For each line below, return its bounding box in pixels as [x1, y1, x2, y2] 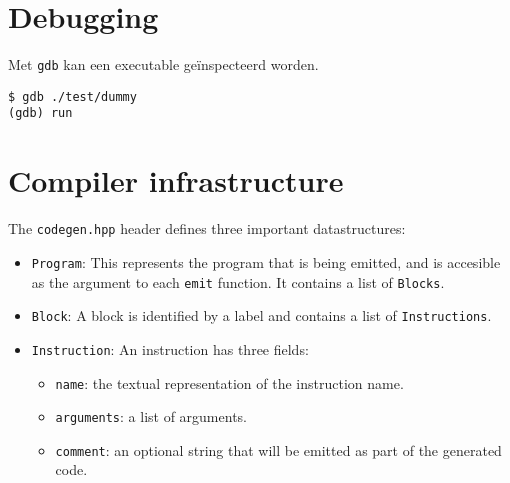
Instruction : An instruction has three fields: [31, 338, 309, 359]
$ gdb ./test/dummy [8, 89, 137, 104]
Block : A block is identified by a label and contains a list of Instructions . [31, 305, 492, 326]
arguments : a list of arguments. [55, 406, 247, 427]
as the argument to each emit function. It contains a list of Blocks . [31, 271, 445, 292]
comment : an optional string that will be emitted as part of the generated [55, 439, 502, 460]
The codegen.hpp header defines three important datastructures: [8, 218, 406, 239]
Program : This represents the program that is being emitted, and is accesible [31, 251, 501, 272]
